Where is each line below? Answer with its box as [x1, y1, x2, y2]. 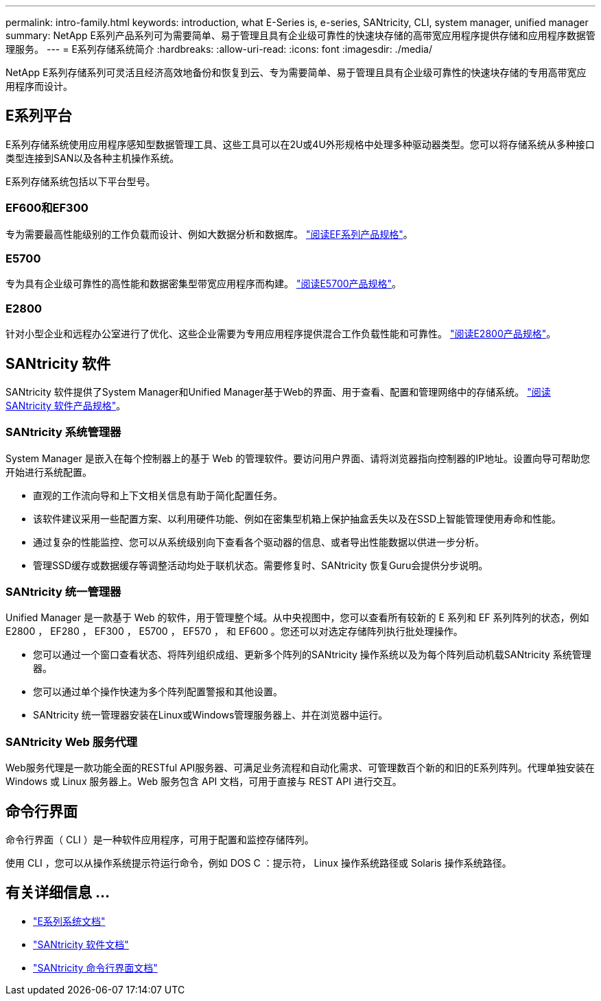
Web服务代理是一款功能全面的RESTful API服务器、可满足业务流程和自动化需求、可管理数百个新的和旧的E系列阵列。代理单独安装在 [5, 762, 595, 774]
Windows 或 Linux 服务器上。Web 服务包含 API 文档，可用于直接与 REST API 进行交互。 [5, 775, 402, 788]
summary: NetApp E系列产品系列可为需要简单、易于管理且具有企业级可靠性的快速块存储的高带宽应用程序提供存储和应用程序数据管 [5, 29, 596, 41]
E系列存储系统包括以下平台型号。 [5, 175, 156, 187]
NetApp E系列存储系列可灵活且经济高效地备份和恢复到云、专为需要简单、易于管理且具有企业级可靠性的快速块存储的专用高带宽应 [5, 67, 587, 78]
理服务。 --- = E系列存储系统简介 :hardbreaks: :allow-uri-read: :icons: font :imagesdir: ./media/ [5, 43, 432, 55]
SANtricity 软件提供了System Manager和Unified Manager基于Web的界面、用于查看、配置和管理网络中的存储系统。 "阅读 [5, 385, 551, 398]
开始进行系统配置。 [5, 466, 92, 478]
